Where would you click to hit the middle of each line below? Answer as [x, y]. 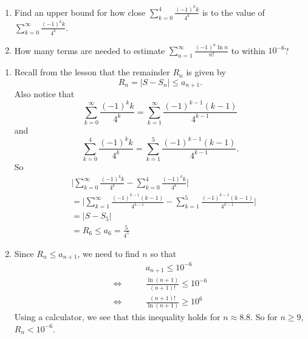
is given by [206, 72]
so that [163, 253]
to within [248, 50]
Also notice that [44, 94]
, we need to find [108, 253]
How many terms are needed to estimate [90, 50]
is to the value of [233, 12]
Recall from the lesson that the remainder [92, 72]
